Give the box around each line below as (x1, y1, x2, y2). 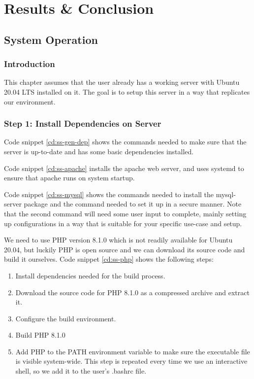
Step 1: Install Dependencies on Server (4, 117, 161, 130)
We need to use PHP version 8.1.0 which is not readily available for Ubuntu (4, 235, 233, 245)
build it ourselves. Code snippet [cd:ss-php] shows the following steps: (4, 254, 214, 264)
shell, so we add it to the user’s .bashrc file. (15, 366, 147, 376)
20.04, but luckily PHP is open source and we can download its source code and (4, 244, 245, 254)
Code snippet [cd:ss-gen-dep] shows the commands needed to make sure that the (4, 137, 247, 147)
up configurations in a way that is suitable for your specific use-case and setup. (4, 218, 242, 228)
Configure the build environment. (15, 313, 116, 323)
